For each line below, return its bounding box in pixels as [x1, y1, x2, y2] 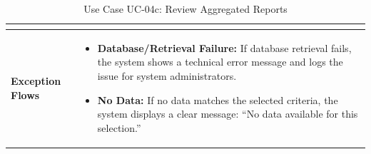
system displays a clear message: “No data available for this [97, 106, 358, 121]
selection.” [97, 120, 141, 135]
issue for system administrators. [97, 68, 237, 83]
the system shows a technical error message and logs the [97, 54, 343, 69]
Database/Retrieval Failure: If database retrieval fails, [97, 40, 352, 55]
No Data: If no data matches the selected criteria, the [97, 92, 338, 107]
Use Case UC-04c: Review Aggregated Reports [83, 1, 288, 16]
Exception [11, 73, 61, 88]
